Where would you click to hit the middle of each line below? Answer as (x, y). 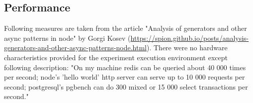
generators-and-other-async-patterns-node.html (76, 48)
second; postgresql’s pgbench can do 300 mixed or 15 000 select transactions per (126, 86)
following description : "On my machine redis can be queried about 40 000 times (125, 67)
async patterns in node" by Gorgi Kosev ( (67, 38)
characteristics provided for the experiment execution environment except (116, 57)
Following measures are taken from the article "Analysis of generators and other (126, 28)
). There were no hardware (187, 48)
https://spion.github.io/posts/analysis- (190, 38)
